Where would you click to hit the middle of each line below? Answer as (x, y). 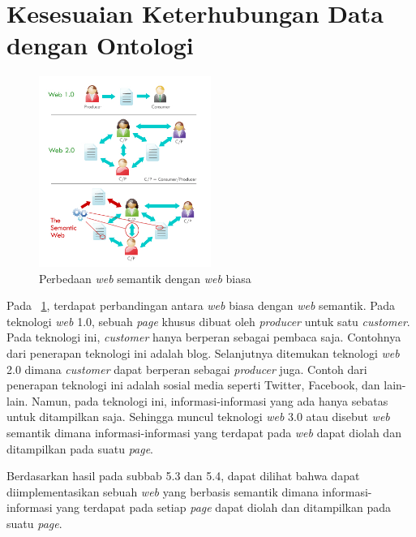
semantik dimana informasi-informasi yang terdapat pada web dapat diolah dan (204, 432)
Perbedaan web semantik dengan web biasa (145, 278)
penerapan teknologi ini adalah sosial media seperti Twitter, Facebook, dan (193, 385)
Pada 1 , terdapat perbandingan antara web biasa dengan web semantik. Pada (201, 305)
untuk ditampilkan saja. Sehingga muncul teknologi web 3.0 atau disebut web (198, 417)
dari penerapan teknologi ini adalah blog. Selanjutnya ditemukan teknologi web (203, 352)
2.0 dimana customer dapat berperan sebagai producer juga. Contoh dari (187, 369)
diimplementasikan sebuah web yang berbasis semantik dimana (163, 491)
